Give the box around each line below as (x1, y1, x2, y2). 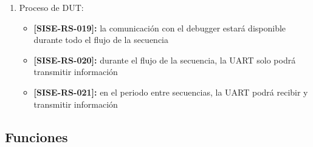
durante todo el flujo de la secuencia (33, 33, 168, 46)
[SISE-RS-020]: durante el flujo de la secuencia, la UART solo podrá (33, 53, 296, 66)
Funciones (5, 127, 68, 146)
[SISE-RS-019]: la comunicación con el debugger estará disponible (33, 21, 286, 34)
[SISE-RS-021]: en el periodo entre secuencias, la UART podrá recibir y (33, 85, 308, 98)
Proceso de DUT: (19, 1, 84, 13)
